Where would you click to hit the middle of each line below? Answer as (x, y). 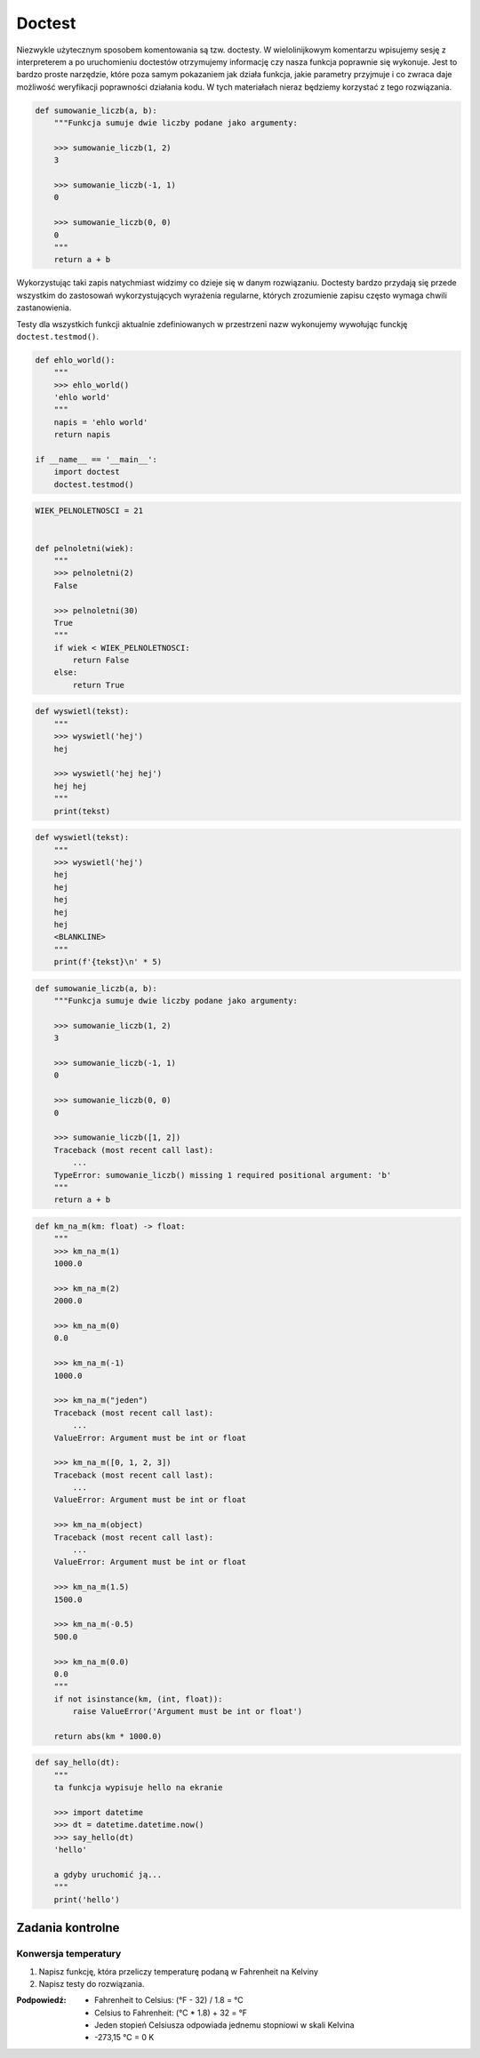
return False (101, 661)
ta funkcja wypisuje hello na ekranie (138, 1788)
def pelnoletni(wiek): (84, 548)
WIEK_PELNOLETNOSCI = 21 (89, 511)
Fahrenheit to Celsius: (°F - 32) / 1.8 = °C (169, 2000)
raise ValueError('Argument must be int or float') (188, 1712)
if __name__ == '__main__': (96, 460)
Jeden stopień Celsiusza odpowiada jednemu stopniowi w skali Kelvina (224, 2025)
